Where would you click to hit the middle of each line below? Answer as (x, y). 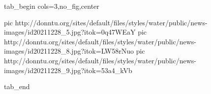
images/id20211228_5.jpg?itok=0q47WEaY (70, 32)
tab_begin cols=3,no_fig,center (52, 6)
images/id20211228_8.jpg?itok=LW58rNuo (69, 51)
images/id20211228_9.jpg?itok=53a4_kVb (68, 70)
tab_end (17, 86)
